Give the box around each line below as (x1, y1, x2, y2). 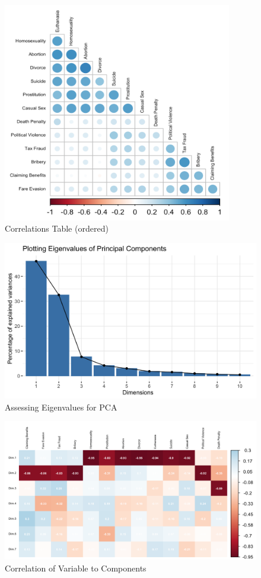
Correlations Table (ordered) (5, 222, 109, 235)
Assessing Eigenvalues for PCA (5, 400, 117, 413)
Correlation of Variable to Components (5, 561, 147, 574)
